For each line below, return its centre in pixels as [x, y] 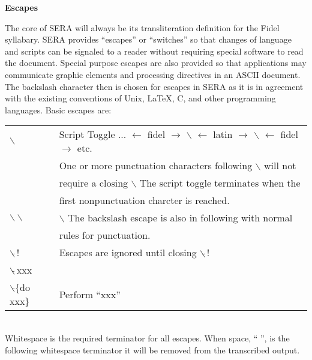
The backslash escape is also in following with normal [180, 218]
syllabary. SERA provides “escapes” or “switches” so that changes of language [148, 39]
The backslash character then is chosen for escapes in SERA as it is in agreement [154, 86]
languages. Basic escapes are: [58, 109]
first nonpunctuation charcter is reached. [144, 200]
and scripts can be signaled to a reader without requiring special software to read [154, 51]
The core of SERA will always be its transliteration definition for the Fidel [142, 27]
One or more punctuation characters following [156, 166]
